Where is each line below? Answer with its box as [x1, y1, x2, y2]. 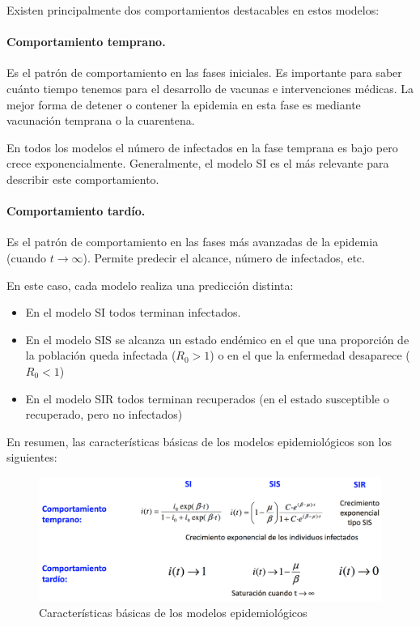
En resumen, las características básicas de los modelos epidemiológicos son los [6, 432, 392, 449]
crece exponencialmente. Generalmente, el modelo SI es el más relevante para [6, 155, 389, 172]
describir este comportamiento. [6, 170, 159, 187]
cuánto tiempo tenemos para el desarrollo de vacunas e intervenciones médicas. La [6, 79, 414, 96]
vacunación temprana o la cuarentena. [6, 112, 195, 129]
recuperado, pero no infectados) [25, 406, 183, 423]
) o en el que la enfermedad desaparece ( [210, 347, 410, 364]
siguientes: [6, 449, 57, 466]
